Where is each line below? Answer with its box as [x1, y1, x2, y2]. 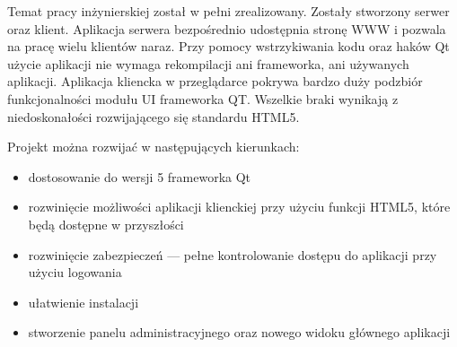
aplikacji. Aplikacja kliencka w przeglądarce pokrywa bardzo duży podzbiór [7, 72, 423, 91]
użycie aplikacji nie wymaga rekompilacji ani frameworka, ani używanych [7, 54, 409, 73]
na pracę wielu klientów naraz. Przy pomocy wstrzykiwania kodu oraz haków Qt [7, 37, 450, 56]
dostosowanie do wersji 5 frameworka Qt [28, 167, 251, 186]
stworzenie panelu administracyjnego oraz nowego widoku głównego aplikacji [28, 323, 451, 342]
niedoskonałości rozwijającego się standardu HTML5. [7, 107, 300, 126]
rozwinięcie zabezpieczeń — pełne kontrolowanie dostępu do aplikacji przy [28, 245, 437, 264]
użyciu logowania [28, 263, 122, 282]
